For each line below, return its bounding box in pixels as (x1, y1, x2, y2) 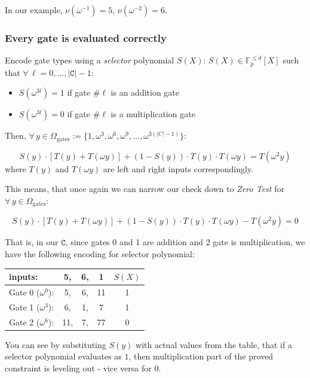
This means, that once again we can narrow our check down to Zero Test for (5, 182, 284, 195)
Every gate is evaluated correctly (5, 30, 167, 45)
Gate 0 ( (9, 285, 40, 298)
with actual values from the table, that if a (136, 338, 292, 350)
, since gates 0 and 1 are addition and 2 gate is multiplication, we (65, 236, 305, 248)
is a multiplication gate (111, 108, 195, 120)
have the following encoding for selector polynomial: (5, 247, 195, 260)
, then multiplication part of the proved (128, 350, 274, 362)
